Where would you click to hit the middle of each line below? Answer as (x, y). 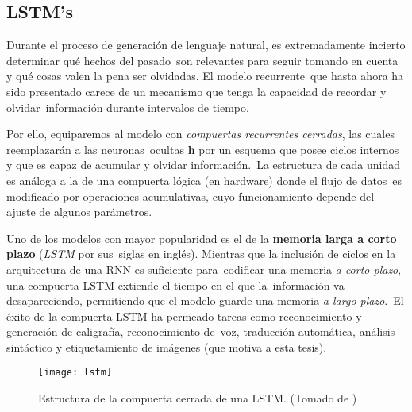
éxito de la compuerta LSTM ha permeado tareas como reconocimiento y (184, 316)
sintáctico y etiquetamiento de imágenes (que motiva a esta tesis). (167, 347)
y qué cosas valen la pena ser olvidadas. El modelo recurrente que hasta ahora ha (205, 76)
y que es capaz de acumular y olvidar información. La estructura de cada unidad (204, 165)
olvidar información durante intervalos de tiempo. (128, 107)
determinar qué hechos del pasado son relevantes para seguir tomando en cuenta (202, 60)
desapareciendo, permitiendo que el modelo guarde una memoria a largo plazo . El (205, 300)
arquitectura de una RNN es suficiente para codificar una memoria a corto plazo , (204, 269)
